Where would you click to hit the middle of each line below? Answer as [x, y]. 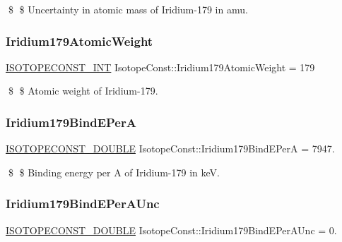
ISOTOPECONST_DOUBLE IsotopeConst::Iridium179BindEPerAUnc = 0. [171, 230]
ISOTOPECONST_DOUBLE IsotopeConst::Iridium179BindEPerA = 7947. [170, 149]
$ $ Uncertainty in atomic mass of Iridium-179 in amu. [128, 9]
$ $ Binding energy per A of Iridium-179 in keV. [114, 172]
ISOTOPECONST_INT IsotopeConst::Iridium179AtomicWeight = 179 [160, 67]
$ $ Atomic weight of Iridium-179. [83, 91]
